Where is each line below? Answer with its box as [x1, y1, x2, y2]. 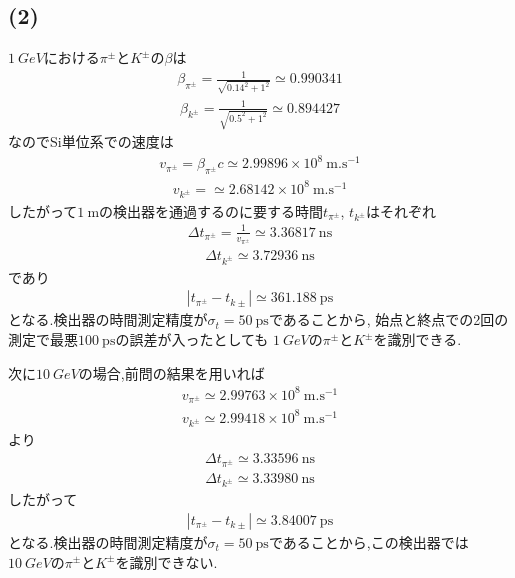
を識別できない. [115, 551, 218, 572]
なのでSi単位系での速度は [8, 131, 174, 152]
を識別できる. [373, 329, 462, 350]
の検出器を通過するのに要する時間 [99, 200, 324, 221]
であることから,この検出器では [268, 531, 469, 552]
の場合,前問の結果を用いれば [78, 362, 265, 383]
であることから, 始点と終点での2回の [268, 309, 509, 330]
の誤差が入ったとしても [115, 329, 269, 350]
